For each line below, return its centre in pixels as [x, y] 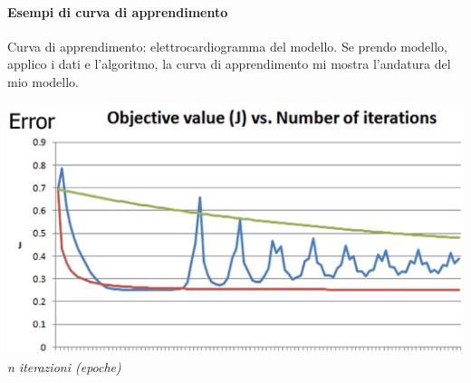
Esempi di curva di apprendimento [118, 11]
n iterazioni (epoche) [64, 366]
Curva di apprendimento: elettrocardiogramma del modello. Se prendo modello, [227, 46]
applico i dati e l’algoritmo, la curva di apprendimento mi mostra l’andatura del [229, 64]
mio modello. [43, 81]
